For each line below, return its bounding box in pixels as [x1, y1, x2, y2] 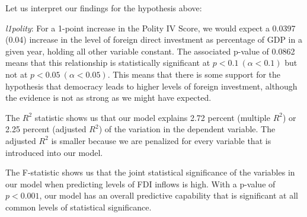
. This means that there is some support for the [107, 68, 281, 80]
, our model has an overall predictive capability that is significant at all [39, 189, 298, 202]
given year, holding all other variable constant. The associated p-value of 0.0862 [5, 44, 295, 57]
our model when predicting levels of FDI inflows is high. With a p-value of [5, 177, 276, 190]
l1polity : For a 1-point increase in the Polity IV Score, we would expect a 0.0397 [5, 21, 296, 34]
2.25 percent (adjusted [5, 123, 87, 135]
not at [5, 68, 28, 80]
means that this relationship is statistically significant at [5, 56, 210, 69]
